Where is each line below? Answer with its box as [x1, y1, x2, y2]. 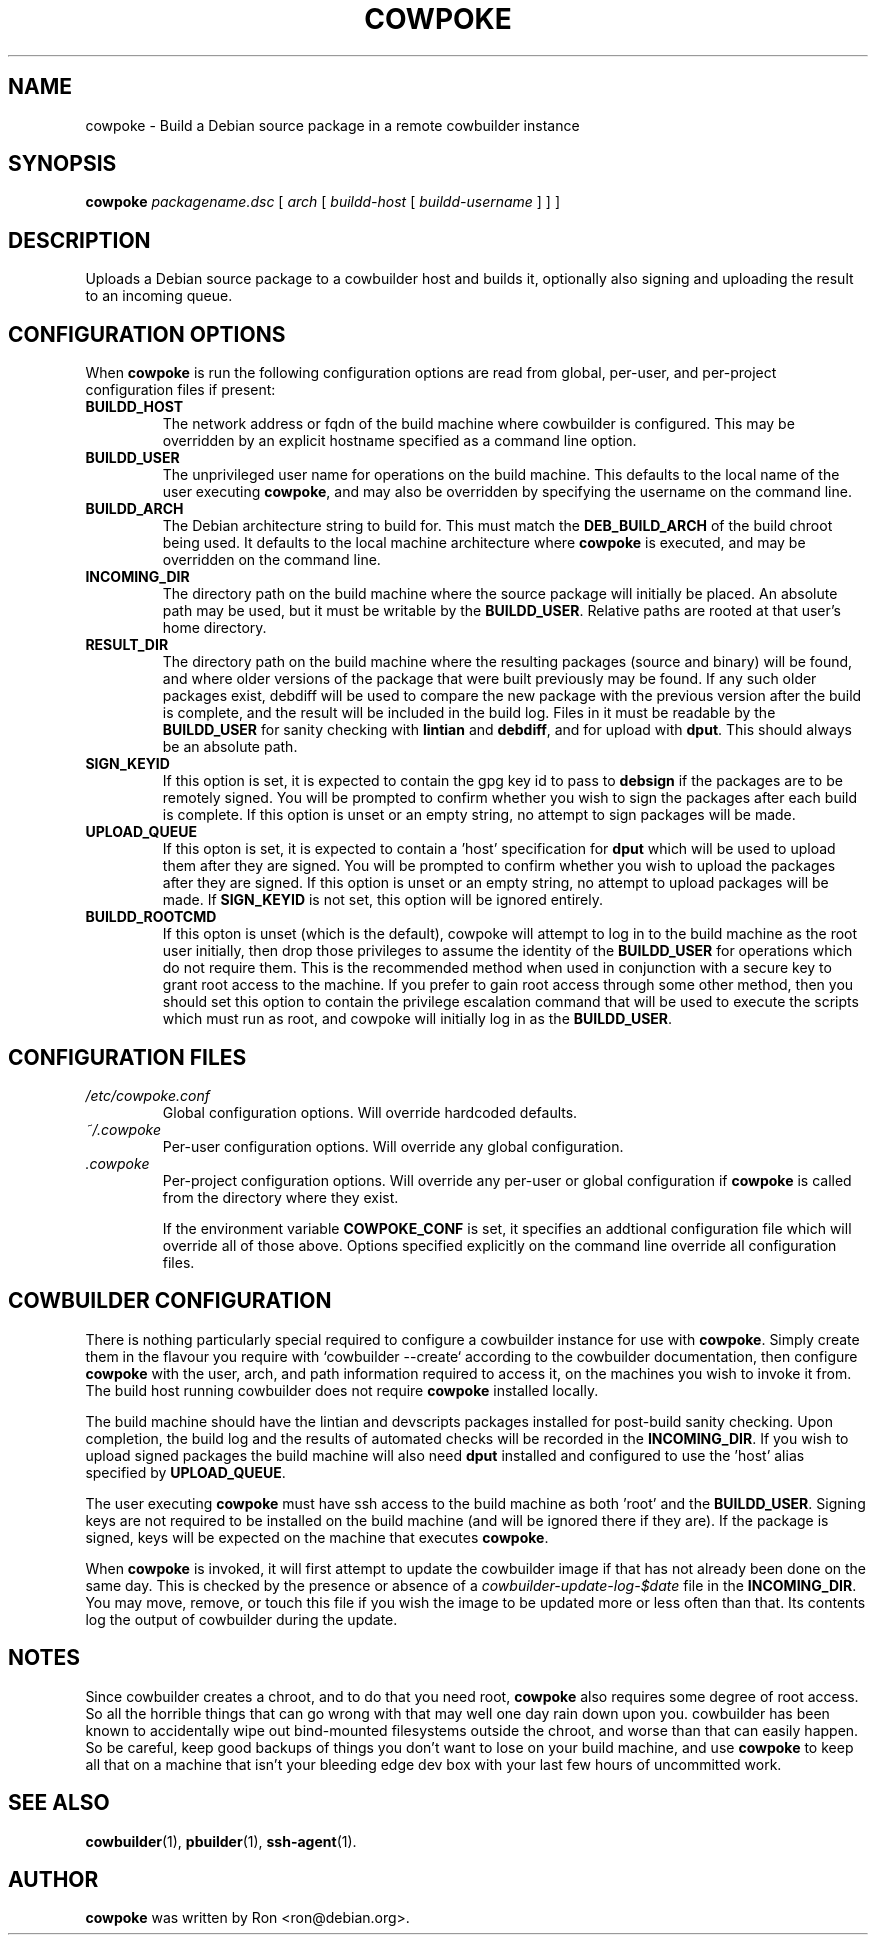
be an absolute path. [162, 738, 298, 756]
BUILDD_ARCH [85, 500, 184, 518]
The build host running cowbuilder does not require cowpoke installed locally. [85, 1381, 599, 1399]
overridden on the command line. [162, 551, 381, 569]
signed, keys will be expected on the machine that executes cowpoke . [85, 1528, 549, 1546]
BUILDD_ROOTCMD [85, 908, 217, 926]
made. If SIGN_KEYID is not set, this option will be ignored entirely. [162, 891, 604, 909]
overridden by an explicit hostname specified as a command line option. [162, 432, 637, 450]
